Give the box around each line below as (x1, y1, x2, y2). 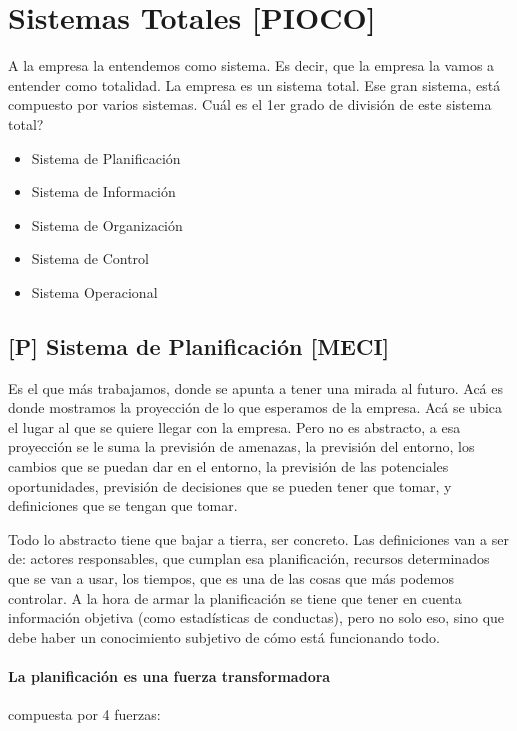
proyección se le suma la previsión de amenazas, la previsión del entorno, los (8, 436, 475, 457)
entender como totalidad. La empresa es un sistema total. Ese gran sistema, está (8, 74, 501, 95)
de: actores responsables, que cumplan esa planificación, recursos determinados (8, 548, 490, 569)
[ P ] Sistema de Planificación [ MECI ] (8, 330, 390, 361)
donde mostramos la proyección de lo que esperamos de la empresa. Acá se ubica (8, 397, 503, 418)
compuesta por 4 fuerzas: (8, 704, 161, 725)
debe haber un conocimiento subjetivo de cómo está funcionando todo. (8, 626, 440, 647)
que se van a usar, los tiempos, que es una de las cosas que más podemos (8, 568, 454, 589)
